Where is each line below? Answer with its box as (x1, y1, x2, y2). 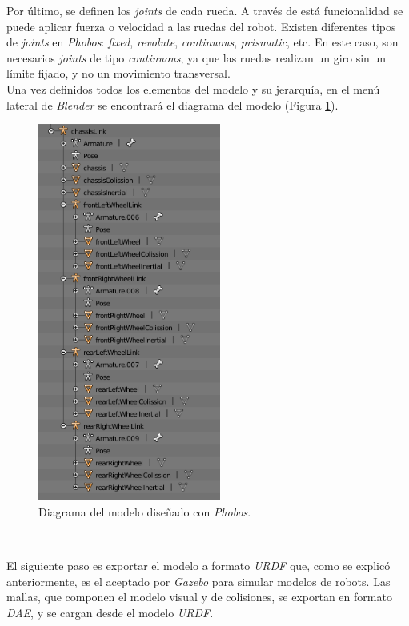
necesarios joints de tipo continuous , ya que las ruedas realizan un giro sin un (6, 49, 387, 66)
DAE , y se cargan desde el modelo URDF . (6, 604, 214, 620)
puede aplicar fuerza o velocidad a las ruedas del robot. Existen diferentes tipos (6, 18, 396, 34)
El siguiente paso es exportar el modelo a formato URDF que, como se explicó (6, 557, 391, 574)
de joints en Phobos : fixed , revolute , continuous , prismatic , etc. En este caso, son (6, 34, 399, 50)
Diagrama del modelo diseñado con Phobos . (38, 503, 251, 520)
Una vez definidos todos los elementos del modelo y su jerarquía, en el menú (6, 80, 380, 97)
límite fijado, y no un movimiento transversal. (6, 65, 231, 82)
